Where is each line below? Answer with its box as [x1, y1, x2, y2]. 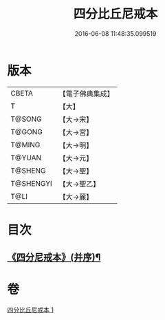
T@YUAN [10, 153, 42, 162]
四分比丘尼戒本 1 [7, 306, 54, 314]
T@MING [10, 140, 41, 149]
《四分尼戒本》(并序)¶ [7, 252, 101, 264]
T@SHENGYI [10, 178, 53, 188]
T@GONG [10, 127, 43, 136]
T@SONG [10, 114, 43, 124]
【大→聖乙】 [58, 179, 100, 189]
